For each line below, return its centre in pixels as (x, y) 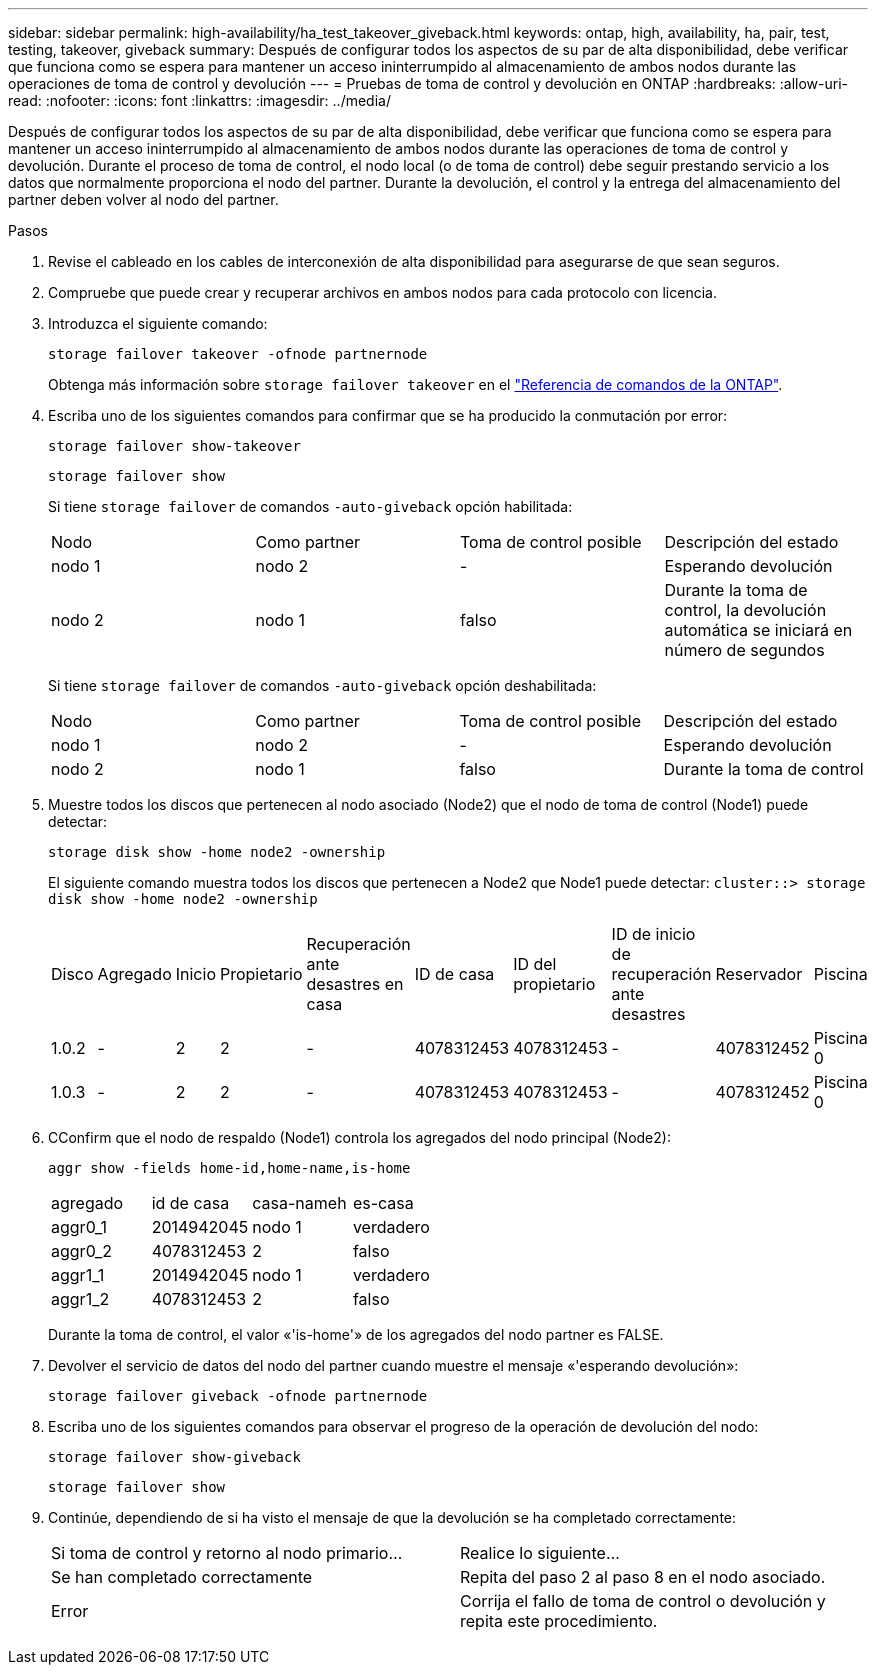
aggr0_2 (82, 1251)
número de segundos (744, 650)
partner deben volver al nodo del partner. (143, 199)
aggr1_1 (78, 1275)
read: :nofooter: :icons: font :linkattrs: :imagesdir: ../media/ (199, 100)
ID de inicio (653, 934)
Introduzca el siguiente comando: (158, 323)
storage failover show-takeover (174, 446)
